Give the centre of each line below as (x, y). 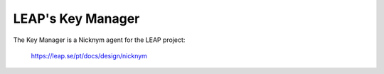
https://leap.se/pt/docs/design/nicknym (89, 55)
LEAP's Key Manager (76, 18)
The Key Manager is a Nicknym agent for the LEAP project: (99, 40)
